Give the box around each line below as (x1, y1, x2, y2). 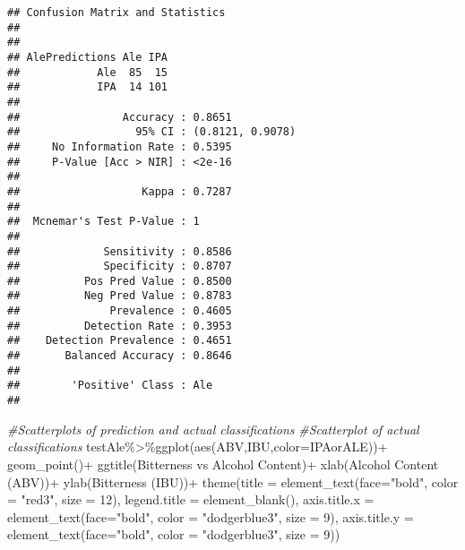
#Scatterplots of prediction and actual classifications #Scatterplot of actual (7, 419, 419, 438)
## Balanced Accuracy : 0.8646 (7, 349, 232, 363)
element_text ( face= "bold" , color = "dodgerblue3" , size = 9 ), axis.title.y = (7, 507, 414, 526)
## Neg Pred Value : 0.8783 (7, 289, 232, 303)
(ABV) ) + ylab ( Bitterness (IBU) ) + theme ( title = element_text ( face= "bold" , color (7, 472, 459, 491)
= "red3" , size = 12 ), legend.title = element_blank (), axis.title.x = (7, 490, 375, 509)
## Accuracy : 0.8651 (7, 110, 232, 124)
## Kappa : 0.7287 (7, 185, 232, 198)
